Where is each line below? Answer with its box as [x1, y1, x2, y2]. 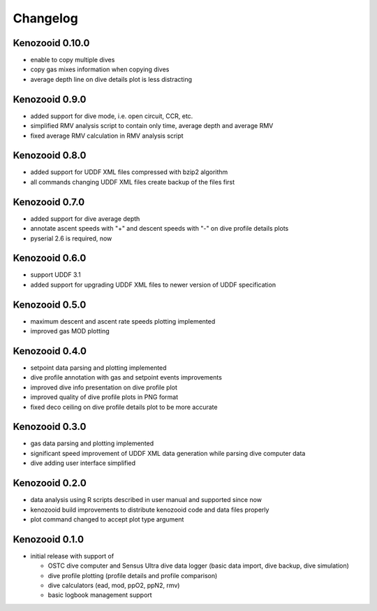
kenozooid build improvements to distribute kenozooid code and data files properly [30, 505, 269, 514]
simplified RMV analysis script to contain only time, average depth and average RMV [30, 122, 274, 130]
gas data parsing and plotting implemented [30, 439, 154, 447]
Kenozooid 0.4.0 [13, 345, 87, 357]
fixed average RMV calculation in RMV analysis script [30, 131, 184, 140]
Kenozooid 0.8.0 [13, 150, 87, 161]
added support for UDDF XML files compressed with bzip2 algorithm [30, 168, 228, 176]
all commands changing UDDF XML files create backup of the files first [30, 178, 235, 186]
